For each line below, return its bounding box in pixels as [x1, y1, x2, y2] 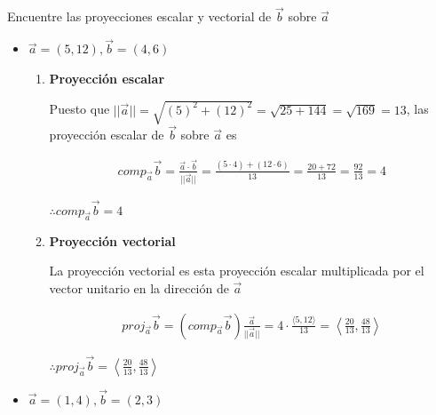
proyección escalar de [49, 125, 164, 144]
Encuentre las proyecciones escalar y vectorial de [7, 7, 272, 26]
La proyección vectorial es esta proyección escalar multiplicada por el [49, 261, 424, 280]
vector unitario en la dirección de [49, 279, 229, 298]
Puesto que [49, 100, 110, 118]
